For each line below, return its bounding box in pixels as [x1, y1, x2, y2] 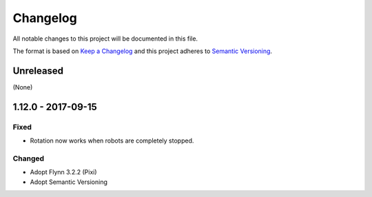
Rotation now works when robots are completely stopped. [30, 136, 194, 145]
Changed [12, 154, 45, 163]
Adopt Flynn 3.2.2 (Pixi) [30, 168, 97, 176]
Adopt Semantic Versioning [30, 178, 108, 186]
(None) [12, 83, 33, 91]
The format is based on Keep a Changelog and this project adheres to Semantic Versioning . [12, 47, 272, 55]
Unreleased [12, 65, 64, 76]
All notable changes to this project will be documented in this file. [12, 34, 198, 43]
